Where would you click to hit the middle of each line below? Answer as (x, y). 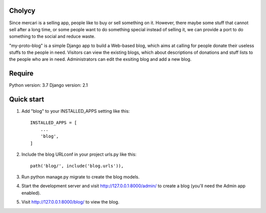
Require (21, 73)
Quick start (27, 100)
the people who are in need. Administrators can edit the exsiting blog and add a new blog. (100, 59)
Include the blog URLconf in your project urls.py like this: (79, 154)
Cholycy (22, 11)
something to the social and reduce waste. (52, 37)
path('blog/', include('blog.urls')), (77, 166)
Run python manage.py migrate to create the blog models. (81, 177)
